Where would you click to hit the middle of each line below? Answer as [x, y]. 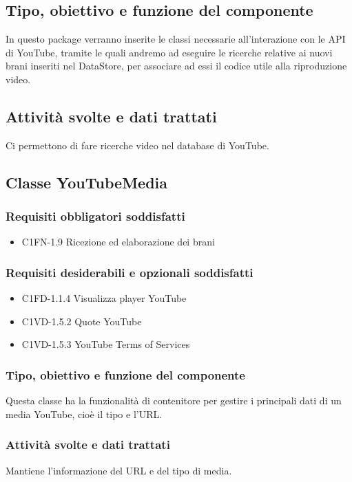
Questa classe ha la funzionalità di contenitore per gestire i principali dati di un [174, 401]
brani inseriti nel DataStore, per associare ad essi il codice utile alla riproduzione [176, 66]
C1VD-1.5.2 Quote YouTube [82, 321]
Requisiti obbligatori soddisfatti [95, 216]
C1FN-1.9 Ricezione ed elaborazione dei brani [118, 242]
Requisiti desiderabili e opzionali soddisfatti [130, 272]
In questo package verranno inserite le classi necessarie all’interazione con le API [176, 39]
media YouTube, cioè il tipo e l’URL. [84, 414]
